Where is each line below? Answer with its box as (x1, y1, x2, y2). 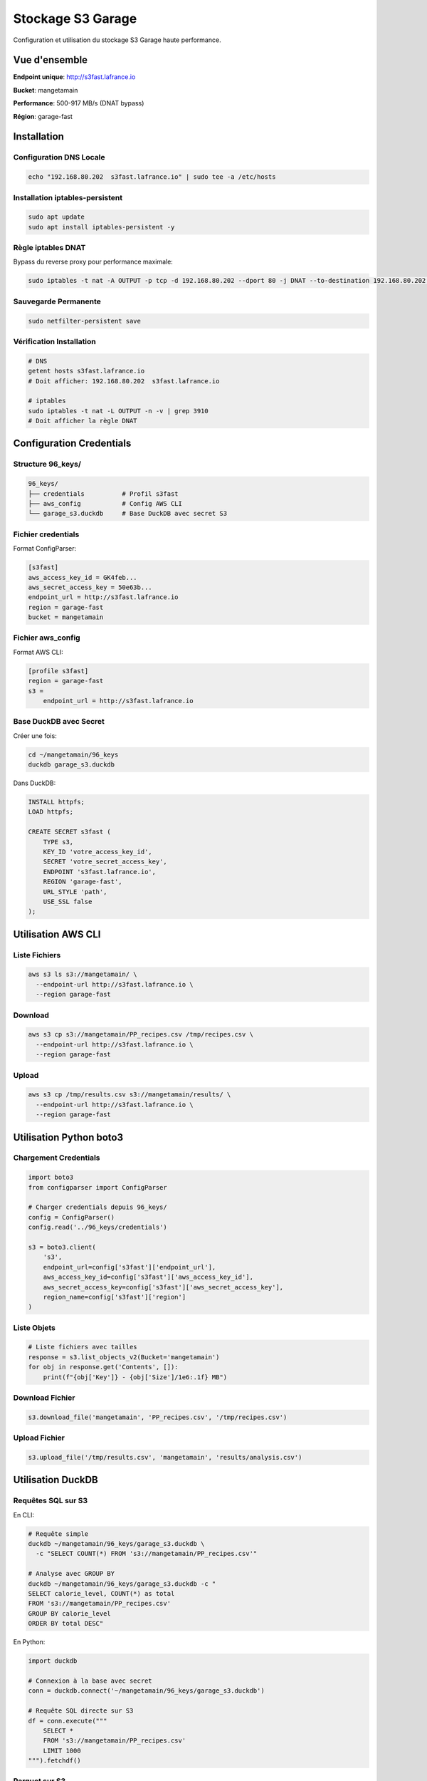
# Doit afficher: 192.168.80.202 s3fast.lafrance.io (28, 377, 220, 385)
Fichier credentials (13, 529, 80, 539)
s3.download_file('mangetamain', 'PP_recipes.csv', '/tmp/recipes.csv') (28, 1413, 288, 1421)
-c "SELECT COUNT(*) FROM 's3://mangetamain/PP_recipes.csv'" (36, 1549, 258, 1558)
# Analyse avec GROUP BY (28, 1569, 115, 1578)
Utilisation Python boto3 (13, 1131, 124, 1143)
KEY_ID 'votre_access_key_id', (43, 848, 152, 856)
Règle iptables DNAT (13, 243, 86, 253)
